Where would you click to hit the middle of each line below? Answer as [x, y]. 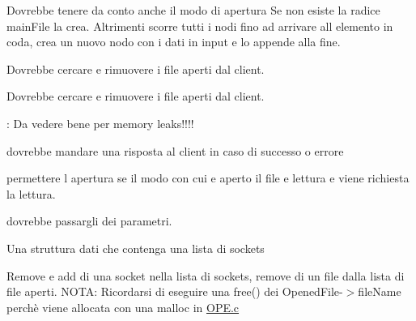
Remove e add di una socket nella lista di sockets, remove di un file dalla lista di [206, 275]
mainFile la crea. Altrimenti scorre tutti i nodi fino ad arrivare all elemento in [200, 26]
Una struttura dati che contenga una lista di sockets [136, 248]
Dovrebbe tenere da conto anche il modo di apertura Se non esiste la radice [193, 10]
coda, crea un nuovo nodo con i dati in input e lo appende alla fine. [174, 42]
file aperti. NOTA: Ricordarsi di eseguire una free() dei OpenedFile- [175, 291]
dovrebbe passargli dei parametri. [89, 221]
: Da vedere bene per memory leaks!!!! [100, 123]
